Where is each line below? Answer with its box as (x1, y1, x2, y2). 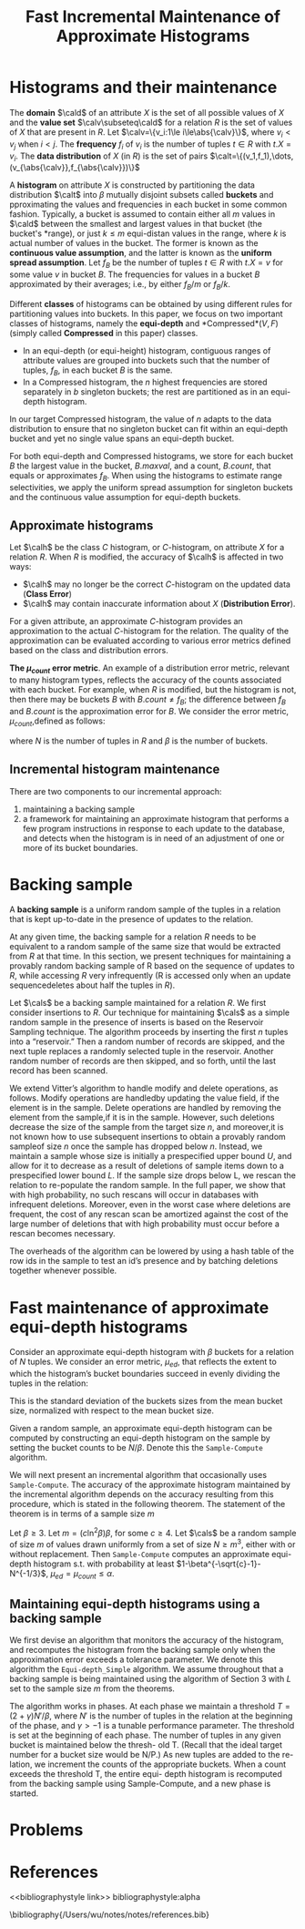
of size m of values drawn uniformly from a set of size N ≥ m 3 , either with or (9, 1537, 296, 1550)
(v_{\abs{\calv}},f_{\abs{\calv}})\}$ (9, 162, 140, 173)
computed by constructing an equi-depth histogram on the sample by (9, 1432, 270, 1443)
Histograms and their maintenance (9, 77, 278, 97)
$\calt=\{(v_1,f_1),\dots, (209, 150, 294, 161)
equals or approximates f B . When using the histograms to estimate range (9, 469, 282, 483)
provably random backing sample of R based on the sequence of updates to (9, 960, 295, 971)
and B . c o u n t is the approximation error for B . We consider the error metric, (9, 705, 290, 716)
